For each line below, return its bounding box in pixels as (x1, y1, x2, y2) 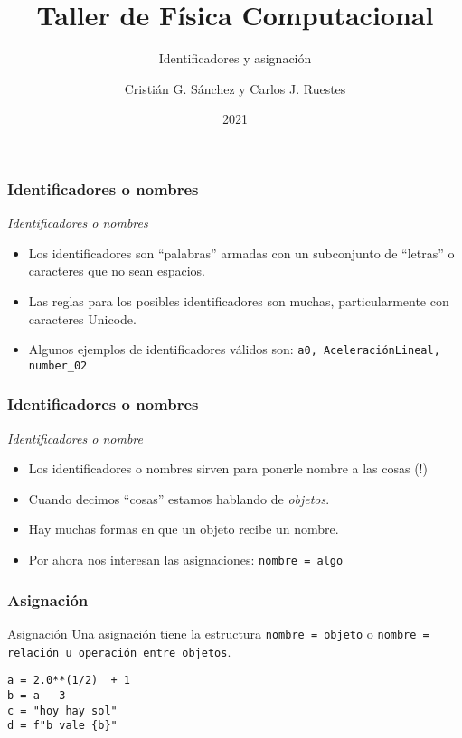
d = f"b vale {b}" (7, 719, 118, 733)
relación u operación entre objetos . (7, 641, 231, 660)
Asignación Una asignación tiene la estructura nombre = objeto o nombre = (7, 623, 429, 642)
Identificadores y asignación (158, 49, 312, 68)
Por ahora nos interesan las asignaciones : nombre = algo (28, 550, 344, 569)
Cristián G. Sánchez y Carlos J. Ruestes (124, 79, 346, 98)
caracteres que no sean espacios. (28, 261, 205, 280)
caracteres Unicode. (28, 309, 137, 328)
